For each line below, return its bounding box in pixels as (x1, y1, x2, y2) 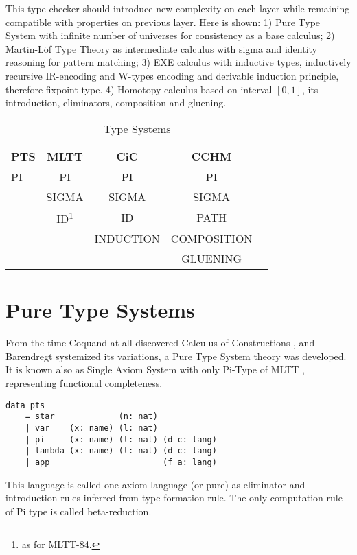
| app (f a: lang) (25, 457, 217, 467)
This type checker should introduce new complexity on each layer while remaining (5, 1, 350, 15)
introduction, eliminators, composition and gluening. (5, 95, 227, 110)
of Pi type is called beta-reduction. (5, 504, 152, 518)
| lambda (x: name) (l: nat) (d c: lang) (25, 446, 217, 456)
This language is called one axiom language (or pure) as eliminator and (5, 477, 306, 491)
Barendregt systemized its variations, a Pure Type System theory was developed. (5, 349, 347, 363)
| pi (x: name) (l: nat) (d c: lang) (25, 434, 217, 445)
